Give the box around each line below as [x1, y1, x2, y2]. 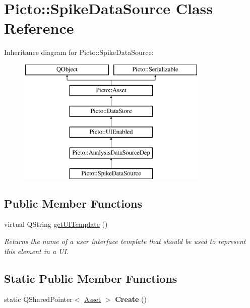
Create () [115, 294, 147, 304]
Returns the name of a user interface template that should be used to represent [4, 236, 246, 247]
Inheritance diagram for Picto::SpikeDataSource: [4, 47, 154, 57]
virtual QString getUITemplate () [4, 219, 108, 229]
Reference [4, 18, 74, 38]
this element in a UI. [4, 245, 69, 256]
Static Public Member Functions [4, 270, 177, 286]
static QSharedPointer [4, 294, 73, 304]
